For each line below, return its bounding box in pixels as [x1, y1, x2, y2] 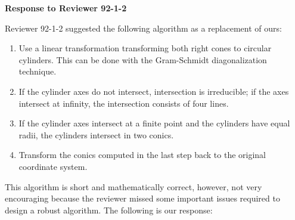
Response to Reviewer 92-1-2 [5, 2, 127, 14]
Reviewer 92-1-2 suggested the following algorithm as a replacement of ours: [5, 21, 282, 34]
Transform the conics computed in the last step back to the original [18, 148, 266, 161]
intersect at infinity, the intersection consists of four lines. [18, 97, 229, 109]
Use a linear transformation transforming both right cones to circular [18, 42, 272, 54]
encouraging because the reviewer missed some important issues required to [5, 192, 280, 204]
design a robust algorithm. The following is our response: [5, 203, 213, 216]
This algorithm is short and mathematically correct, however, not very [5, 180, 262, 193]
